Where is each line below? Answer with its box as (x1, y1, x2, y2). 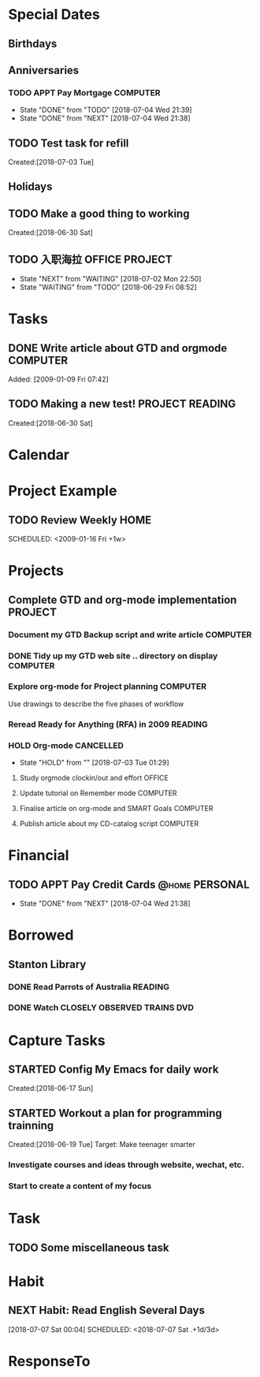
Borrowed (8, 926, 74, 944)
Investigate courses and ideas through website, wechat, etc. (8, 1159, 245, 1170)
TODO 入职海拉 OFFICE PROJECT (8, 252, 173, 266)
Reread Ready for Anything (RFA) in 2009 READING (8, 719, 209, 730)
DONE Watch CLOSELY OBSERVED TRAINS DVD (8, 1003, 195, 1014)
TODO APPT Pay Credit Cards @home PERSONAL (8, 877, 250, 891)
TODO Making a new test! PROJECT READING (8, 397, 236, 411)
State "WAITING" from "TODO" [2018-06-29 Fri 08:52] (19, 282, 197, 292)
